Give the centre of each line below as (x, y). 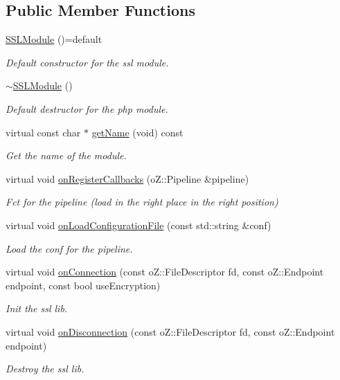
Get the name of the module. (66, 155)
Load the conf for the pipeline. (69, 248)
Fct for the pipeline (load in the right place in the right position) (142, 202)
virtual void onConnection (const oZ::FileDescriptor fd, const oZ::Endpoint (165, 272)
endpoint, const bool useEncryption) (83, 285)
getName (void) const (137, 132)
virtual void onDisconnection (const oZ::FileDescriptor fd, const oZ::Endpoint (170, 331)
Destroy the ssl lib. (45, 369)
